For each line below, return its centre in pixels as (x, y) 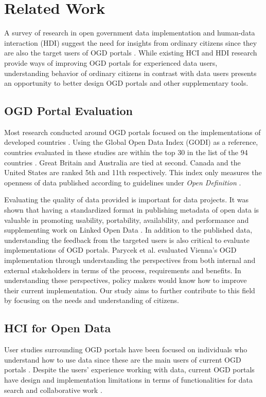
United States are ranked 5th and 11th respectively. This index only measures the (133, 172)
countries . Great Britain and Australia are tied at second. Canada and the (122, 162)
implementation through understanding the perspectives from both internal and (130, 260)
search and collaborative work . (53, 390)
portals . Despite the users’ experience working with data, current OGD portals (129, 370)
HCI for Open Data (58, 328)
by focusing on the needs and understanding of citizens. (92, 300)
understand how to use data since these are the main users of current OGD (123, 359)
